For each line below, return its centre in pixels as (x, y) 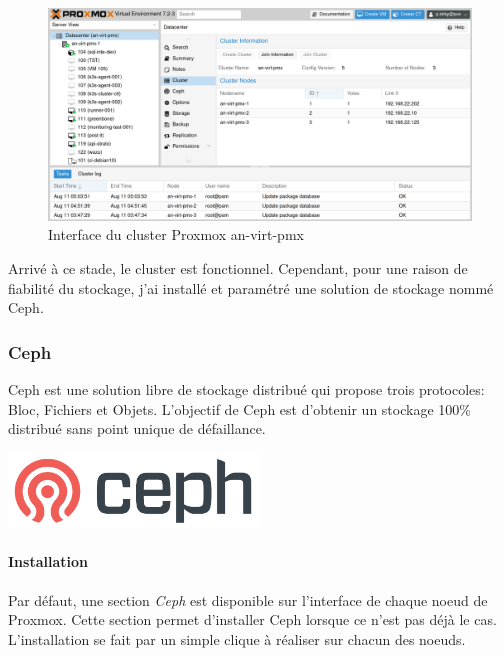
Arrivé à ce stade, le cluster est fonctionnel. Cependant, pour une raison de (238, 268)
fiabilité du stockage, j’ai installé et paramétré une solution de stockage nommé (251, 287)
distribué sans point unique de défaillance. (137, 428)
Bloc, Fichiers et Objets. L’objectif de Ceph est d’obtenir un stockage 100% (239, 408)
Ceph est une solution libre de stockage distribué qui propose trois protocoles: (246, 389)
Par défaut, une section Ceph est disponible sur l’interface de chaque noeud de (248, 599)
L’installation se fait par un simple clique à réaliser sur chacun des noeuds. (237, 638)
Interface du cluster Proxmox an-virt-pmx (176, 234)
